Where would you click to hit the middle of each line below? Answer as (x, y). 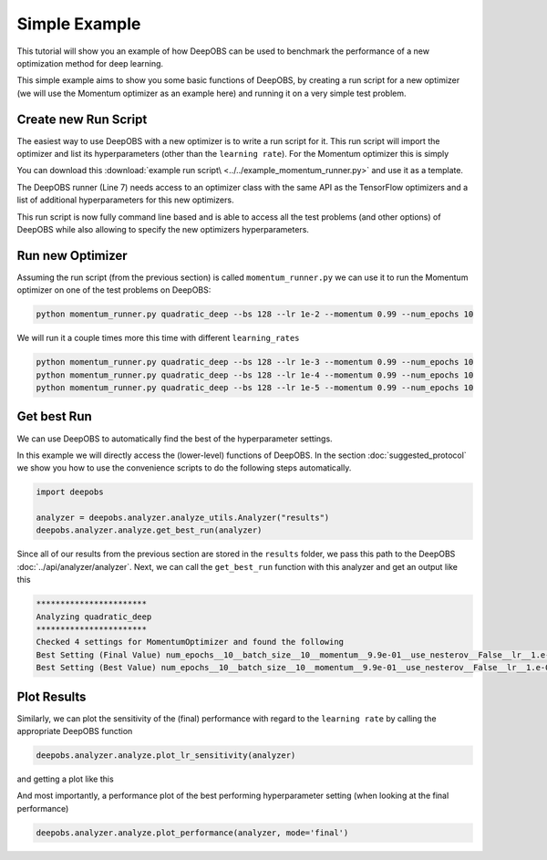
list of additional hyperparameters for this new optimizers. (125, 200)
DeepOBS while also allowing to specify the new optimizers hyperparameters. (163, 229)
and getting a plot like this (65, 779)
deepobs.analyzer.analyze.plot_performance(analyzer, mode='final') (192, 833)
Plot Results (52, 696)
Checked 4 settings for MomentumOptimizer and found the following (190, 642)
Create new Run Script (82, 119)
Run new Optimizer (72, 255)
